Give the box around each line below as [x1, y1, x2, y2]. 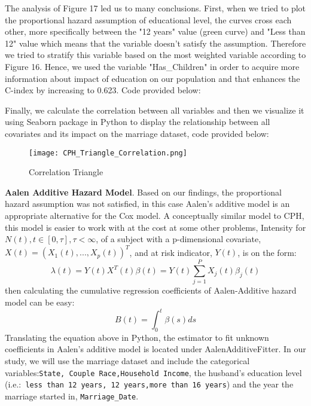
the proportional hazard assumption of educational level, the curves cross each [5, 13, 292, 26]
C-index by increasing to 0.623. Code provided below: [5, 84, 201, 96]
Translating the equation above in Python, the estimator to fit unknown [5, 331, 269, 343]
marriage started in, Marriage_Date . [5, 389, 139, 402]
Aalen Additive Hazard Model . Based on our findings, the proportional [5, 185, 282, 198]
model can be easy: [5, 295, 75, 308]
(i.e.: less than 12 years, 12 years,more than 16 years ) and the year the [5, 378, 294, 390]
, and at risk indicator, [129, 246, 212, 258]
